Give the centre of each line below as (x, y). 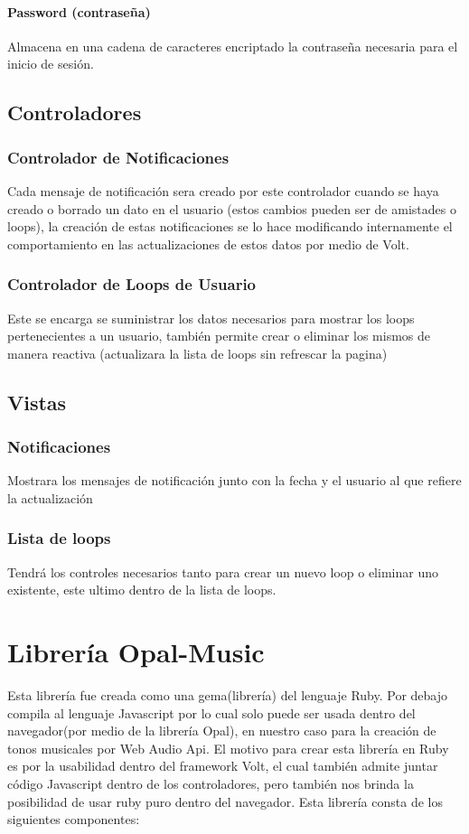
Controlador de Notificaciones (118, 157)
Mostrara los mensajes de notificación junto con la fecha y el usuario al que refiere (234, 480)
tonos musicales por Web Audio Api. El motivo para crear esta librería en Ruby (228, 748)
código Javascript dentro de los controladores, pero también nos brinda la (211, 784)
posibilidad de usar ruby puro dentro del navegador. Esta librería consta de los (225, 801)
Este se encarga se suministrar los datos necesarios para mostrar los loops (211, 318)
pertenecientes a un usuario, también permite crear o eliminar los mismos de (219, 336)
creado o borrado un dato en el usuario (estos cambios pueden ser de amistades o (232, 208)
